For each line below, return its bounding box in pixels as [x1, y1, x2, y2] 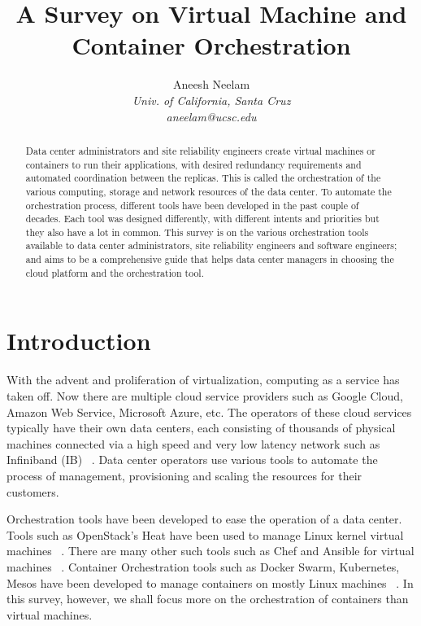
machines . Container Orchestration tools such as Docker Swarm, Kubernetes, [7, 558, 400, 575]
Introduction [7, 324, 151, 357]
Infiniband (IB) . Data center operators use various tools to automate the [7, 451, 378, 468]
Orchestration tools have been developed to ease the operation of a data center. [7, 510, 402, 528]
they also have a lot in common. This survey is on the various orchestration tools [25, 225, 369, 239]
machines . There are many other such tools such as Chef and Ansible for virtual [7, 542, 414, 559]
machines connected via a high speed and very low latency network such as [7, 435, 380, 452]
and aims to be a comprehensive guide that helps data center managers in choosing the [25, 252, 394, 266]
